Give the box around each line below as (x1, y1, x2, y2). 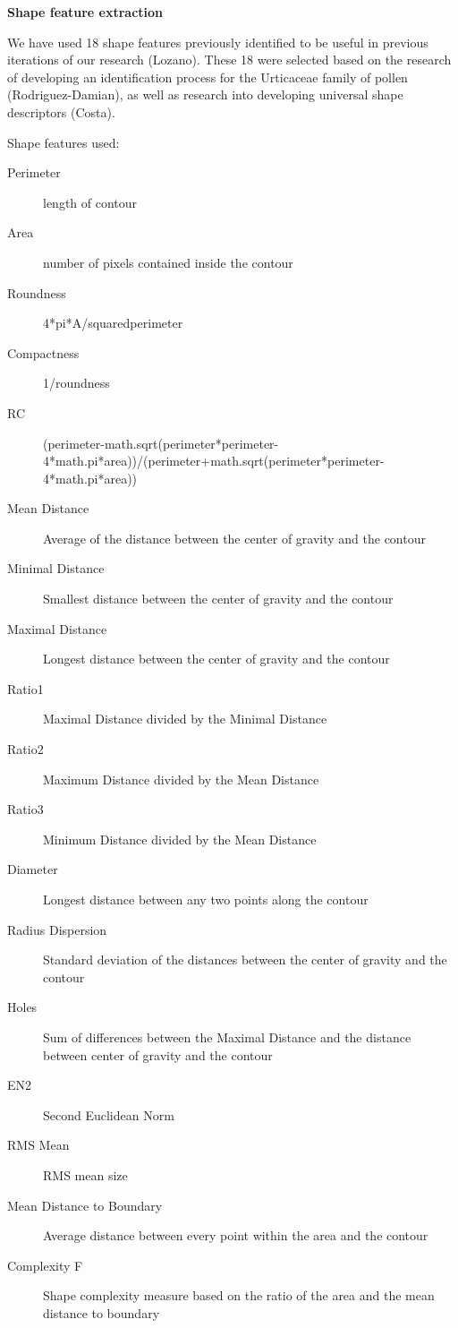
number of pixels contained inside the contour (43, 253, 293, 271)
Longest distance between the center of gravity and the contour (43, 649, 390, 668)
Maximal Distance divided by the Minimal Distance (43, 709, 327, 728)
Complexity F (7, 1255, 83, 1274)
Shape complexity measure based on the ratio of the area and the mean (43, 1286, 435, 1305)
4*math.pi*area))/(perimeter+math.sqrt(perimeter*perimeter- (43, 451, 385, 470)
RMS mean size (43, 1165, 128, 1184)
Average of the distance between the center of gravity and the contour (43, 528, 426, 547)
